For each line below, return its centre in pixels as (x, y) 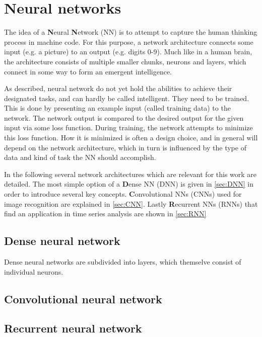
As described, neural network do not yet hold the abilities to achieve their (118, 88)
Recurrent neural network (73, 328)
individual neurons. (34, 271)
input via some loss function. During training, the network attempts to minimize (128, 128)
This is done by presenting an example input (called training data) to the (117, 108)
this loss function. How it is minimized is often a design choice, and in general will (131, 138)
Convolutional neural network (83, 299)
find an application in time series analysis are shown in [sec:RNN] (105, 214)
